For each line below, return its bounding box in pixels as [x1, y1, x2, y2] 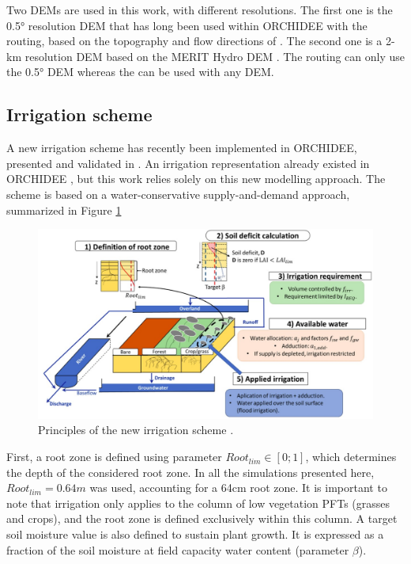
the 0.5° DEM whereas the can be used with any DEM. [6, 63, 274, 80]
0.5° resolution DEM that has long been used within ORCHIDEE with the [6, 17, 368, 33]
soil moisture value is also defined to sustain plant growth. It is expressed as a [6, 526, 384, 543]
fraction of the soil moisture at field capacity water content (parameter [6, 541, 349, 558]
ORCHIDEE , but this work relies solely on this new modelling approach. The [6, 170, 386, 187]
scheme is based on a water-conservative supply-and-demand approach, [6, 185, 350, 202]
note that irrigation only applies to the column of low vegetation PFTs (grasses [6, 494, 390, 511]
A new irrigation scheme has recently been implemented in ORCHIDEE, [6, 139, 357, 156]
